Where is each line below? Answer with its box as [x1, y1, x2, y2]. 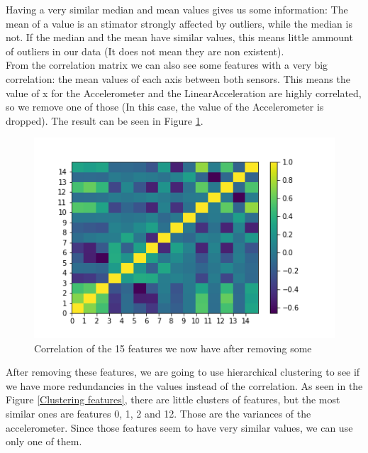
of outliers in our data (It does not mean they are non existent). [6, 43, 284, 58]
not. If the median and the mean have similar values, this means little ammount [6, 30, 353, 45]
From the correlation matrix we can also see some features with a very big [6, 57, 328, 72]
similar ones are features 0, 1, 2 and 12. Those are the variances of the [6, 406, 311, 420]
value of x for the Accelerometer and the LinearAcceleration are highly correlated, [6, 85, 362, 100]
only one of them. [6, 434, 82, 449]
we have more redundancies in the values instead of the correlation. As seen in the [6, 378, 363, 393]
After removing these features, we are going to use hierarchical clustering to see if [6, 364, 360, 379]
